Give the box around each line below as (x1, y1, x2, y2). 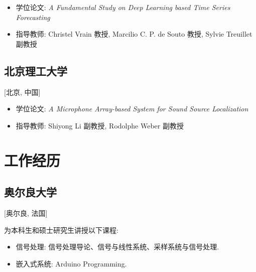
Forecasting (16, 12, 50, 22)
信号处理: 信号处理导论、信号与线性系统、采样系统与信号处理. (16, 241, 219, 252)
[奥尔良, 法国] (4, 207, 48, 218)
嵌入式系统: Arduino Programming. (16, 258, 127, 268)
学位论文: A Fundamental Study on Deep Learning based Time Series (16, 2, 230, 12)
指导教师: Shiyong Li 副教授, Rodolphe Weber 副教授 (16, 120, 184, 130)
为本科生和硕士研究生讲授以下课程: (4, 224, 118, 235)
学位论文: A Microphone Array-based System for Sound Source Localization (16, 103, 248, 114)
